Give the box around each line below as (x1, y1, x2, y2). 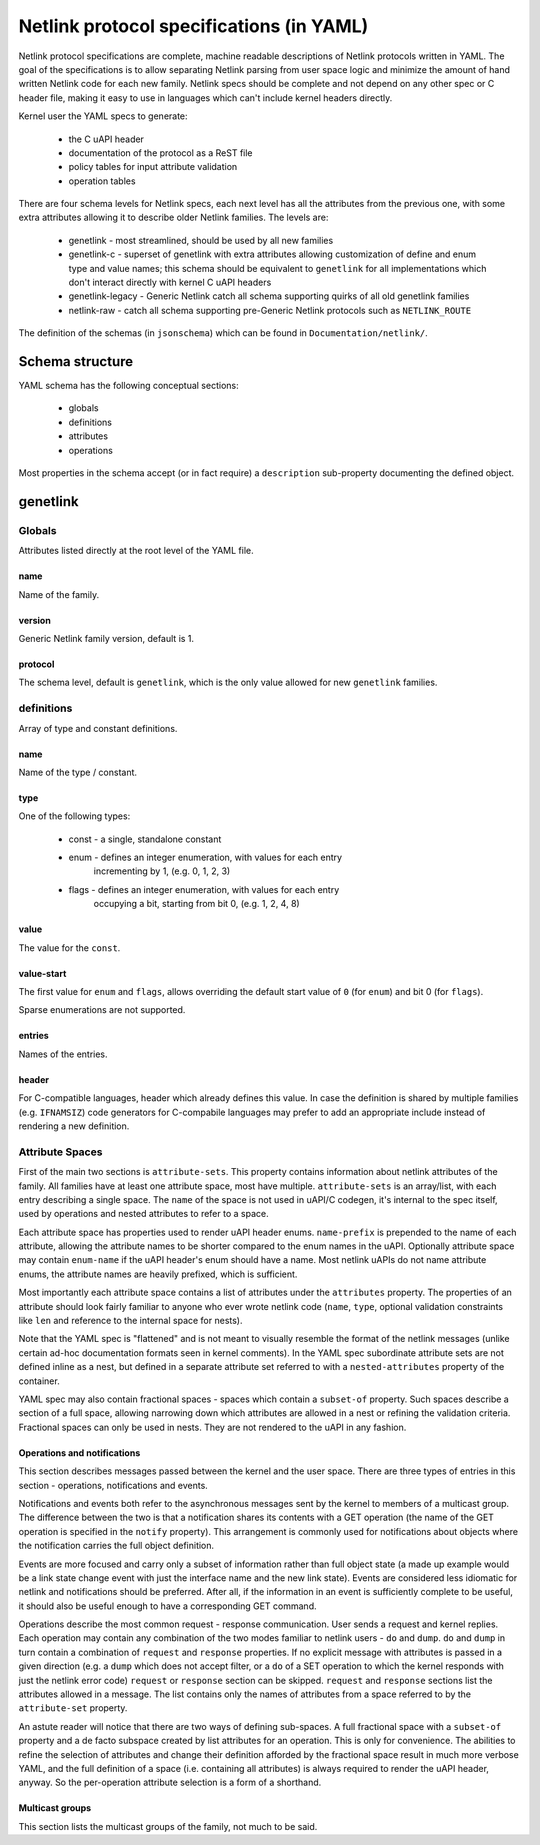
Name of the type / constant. (18, 766, 138, 778)
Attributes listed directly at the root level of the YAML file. (18, 545, 254, 557)
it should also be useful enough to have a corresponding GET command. (18, 1600, 317, 1612)
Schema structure (18, 353, 134, 370)
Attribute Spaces (18, 1145, 103, 1159)
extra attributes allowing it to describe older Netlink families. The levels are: (18, 211, 329, 224)
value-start (18, 967, 67, 979)
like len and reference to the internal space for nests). (18, 1315, 244, 1327)
